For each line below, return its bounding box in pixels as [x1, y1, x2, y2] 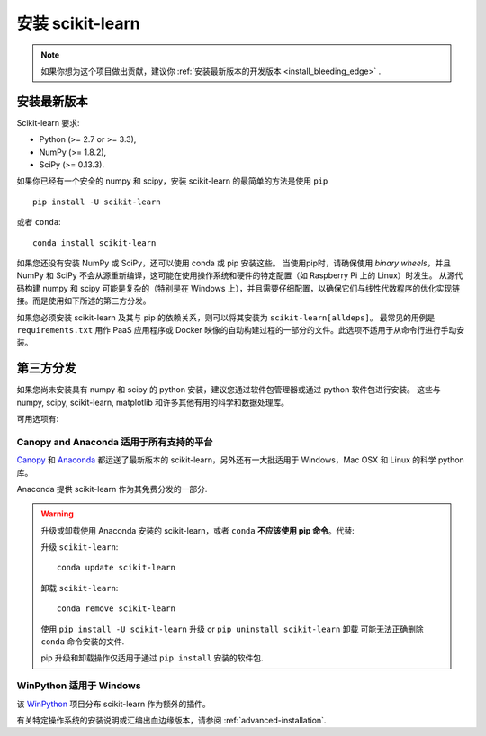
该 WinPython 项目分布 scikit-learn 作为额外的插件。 [16, 698, 211, 709]
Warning [40, 508, 74, 519]
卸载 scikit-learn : [40, 582, 119, 593]
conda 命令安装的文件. [40, 636, 125, 647]
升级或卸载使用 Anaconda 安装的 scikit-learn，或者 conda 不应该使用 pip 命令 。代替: [40, 525, 355, 535]
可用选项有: [16, 414, 59, 424]
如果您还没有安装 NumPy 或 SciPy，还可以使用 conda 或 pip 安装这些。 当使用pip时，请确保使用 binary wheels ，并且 [16, 257, 452, 268]
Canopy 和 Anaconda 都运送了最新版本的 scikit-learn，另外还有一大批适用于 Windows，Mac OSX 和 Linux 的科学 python [16, 454, 465, 465]
